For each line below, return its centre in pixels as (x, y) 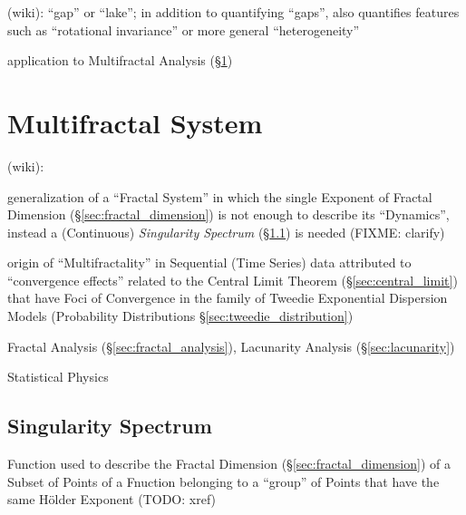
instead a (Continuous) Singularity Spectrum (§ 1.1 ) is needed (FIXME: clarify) (226, 232)
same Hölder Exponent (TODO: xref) (112, 499)
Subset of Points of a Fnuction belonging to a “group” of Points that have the (223, 481)
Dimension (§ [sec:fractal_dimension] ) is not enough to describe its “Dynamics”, (228, 214)
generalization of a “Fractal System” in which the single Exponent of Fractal (220, 196)
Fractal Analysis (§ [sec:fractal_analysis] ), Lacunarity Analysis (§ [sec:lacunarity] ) (231, 346)
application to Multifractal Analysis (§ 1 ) (120, 60)
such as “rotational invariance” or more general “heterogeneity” (184, 29)
